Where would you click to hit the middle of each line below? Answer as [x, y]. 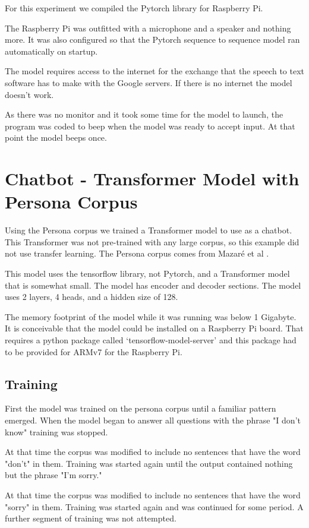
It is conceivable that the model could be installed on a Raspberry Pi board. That [154, 328]
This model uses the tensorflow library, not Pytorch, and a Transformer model [147, 274]
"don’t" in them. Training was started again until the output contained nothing [149, 463]
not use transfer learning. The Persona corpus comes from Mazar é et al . [137, 253]
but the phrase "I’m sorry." [53, 475]
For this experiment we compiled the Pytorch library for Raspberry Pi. [134, 8]
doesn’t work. [29, 94]
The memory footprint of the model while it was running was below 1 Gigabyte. [151, 316]
